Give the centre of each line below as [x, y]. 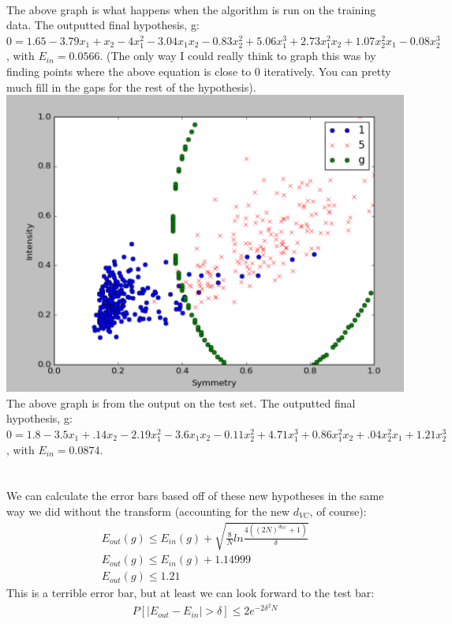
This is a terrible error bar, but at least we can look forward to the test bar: [191, 593]
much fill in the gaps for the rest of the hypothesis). [131, 86]
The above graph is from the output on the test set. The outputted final [181, 402]
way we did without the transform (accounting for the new [148, 511]
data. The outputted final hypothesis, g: [103, 25]
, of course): [338, 511]
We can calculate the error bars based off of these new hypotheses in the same [195, 496]
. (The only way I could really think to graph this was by [238, 56]
